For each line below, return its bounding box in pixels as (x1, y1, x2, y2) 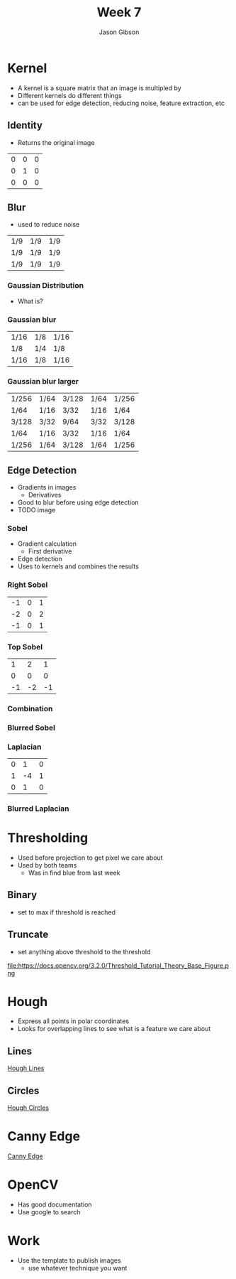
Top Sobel (7, 642, 43, 652)
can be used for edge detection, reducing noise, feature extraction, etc (17, 99, 225, 107)
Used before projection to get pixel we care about (17, 853, 163, 862)
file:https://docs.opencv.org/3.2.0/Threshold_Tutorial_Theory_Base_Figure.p (7, 961, 229, 970)
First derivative (28, 547, 72, 556)
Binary (7, 889, 38, 901)
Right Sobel (7, 580, 48, 590)
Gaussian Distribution (7, 281, 84, 291)
